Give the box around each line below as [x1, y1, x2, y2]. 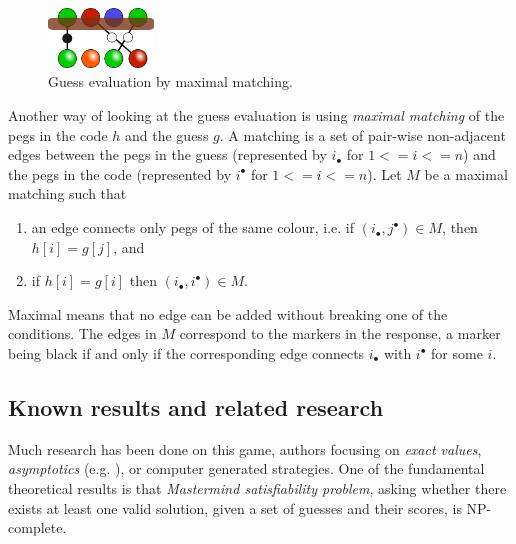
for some [431, 343, 483, 364]
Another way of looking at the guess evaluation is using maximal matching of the [8, 105, 505, 126]
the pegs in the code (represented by [8, 163, 232, 184]
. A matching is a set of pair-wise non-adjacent [219, 124, 506, 145]
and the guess [125, 124, 209, 145]
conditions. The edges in [8, 323, 157, 344]
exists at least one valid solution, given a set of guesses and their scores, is [8, 497, 462, 518]
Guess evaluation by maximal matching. [48, 71, 293, 92]
